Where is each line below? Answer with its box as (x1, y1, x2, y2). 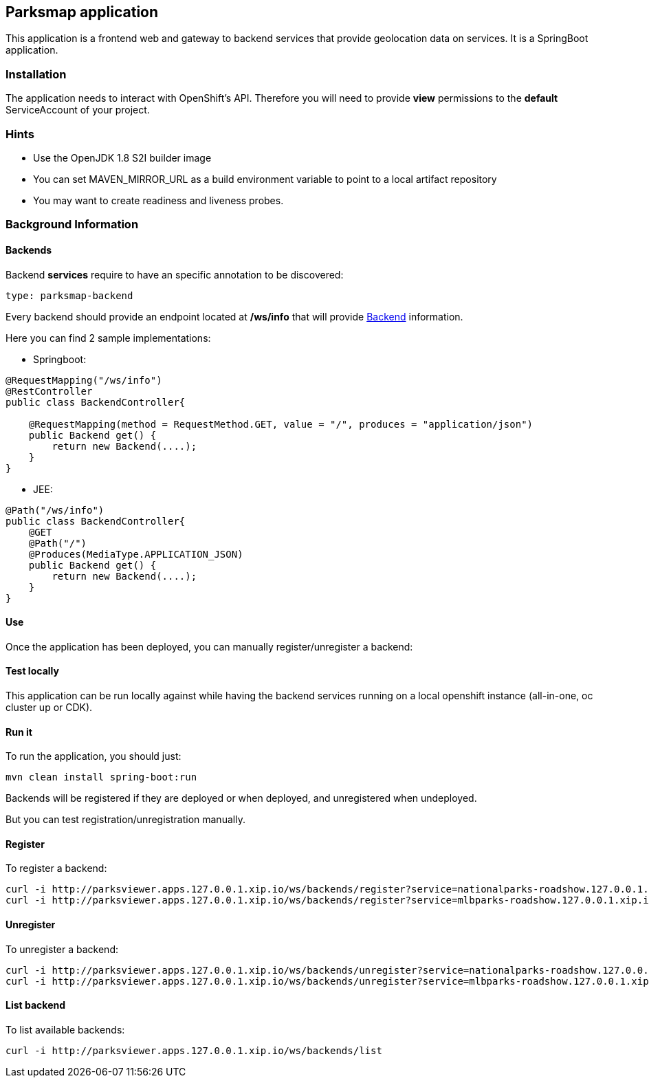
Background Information (5, 217, 139, 232)
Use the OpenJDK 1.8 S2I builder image (33, 151, 212, 164)
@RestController (5, 385, 93, 397)
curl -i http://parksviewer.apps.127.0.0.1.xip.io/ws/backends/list (5, 1044, 382, 1056)
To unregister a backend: (5, 943, 118, 955)
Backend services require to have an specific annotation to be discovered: (5, 268, 344, 281)
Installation (5, 67, 67, 81)
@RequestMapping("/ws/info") (5, 374, 162, 386)
